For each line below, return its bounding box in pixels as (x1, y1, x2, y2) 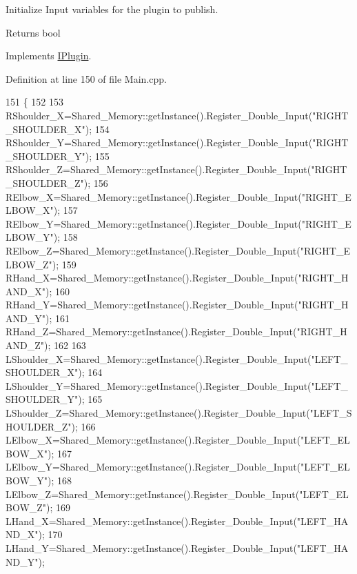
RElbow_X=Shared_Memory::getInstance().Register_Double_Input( (6, 189, 302, 204)
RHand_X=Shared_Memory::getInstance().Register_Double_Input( (6, 270, 298, 285)
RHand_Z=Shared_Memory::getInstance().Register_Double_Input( (6, 324, 297, 339)
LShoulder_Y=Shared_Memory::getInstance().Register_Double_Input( (6, 378, 312, 393)
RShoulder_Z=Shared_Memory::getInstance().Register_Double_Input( (6, 162, 312, 177)
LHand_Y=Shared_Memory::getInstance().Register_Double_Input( (6, 540, 297, 555)
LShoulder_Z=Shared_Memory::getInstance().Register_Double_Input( (6, 406, 310, 420)
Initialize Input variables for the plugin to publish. (6, 2, 218, 16)
